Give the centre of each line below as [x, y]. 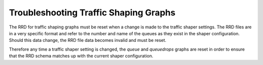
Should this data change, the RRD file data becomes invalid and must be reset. [88, 40]
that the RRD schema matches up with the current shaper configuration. [81, 56]
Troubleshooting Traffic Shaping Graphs [92, 13]
